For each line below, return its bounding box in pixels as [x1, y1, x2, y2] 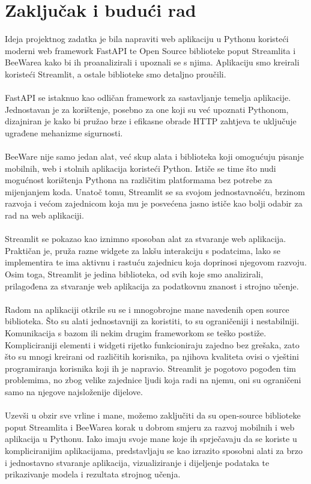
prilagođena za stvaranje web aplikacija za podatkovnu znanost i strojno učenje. [5, 279, 299, 292]
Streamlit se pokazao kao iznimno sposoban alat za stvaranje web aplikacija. [5, 232, 286, 245]
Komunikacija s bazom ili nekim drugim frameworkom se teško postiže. [5, 326, 267, 339]
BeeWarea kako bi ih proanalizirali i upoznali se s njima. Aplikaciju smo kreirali [5, 56, 300, 68]
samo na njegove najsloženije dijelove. [5, 385, 143, 398]
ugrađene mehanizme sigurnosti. [5, 126, 123, 139]
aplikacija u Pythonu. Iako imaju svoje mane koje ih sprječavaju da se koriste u [5, 432, 297, 445]
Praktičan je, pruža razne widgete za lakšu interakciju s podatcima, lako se [5, 244, 281, 256]
